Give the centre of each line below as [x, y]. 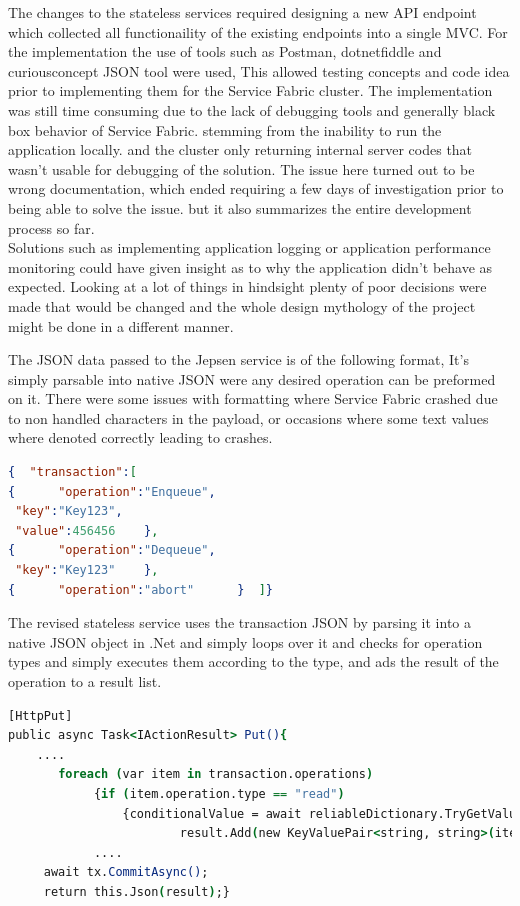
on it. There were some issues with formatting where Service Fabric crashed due [253, 398]
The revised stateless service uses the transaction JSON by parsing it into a [239, 622]
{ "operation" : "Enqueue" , [112, 491]
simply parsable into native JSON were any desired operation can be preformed [252, 378]
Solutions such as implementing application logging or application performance [249, 247]
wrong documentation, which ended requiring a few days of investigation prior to [256, 188]
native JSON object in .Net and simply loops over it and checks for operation [245, 641]
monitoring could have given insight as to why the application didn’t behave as [250, 266]
